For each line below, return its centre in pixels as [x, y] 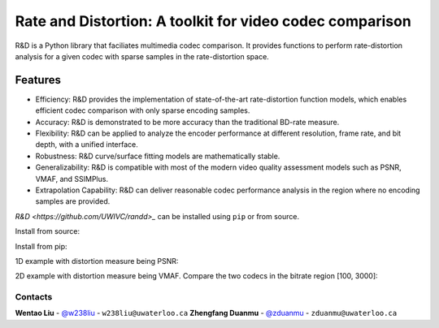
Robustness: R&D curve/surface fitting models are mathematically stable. [158, 156]
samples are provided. [73, 201]
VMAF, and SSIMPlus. [72, 179]
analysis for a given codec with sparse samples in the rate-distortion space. [142, 56]
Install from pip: [41, 246]
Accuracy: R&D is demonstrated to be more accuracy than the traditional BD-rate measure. [187, 122]
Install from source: [48, 231]
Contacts [34, 297]
